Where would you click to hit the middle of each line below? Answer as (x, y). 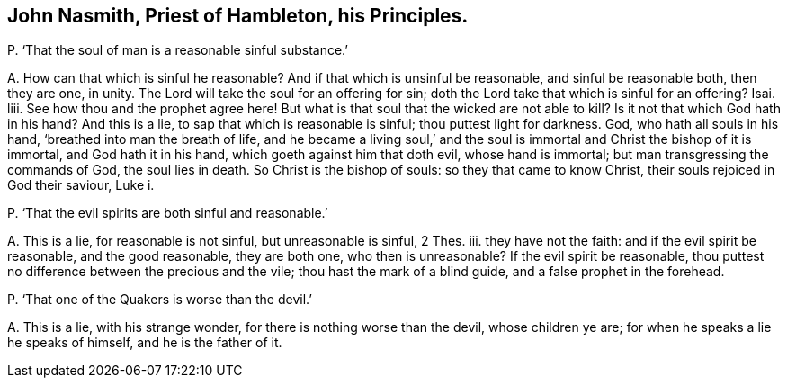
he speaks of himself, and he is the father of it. (145, 343)
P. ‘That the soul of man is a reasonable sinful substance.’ (178, 50)
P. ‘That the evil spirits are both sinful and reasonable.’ (168, 213)
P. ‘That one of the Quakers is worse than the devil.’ (160, 300)
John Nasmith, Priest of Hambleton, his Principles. (238, 16)
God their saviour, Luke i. (81, 185)
